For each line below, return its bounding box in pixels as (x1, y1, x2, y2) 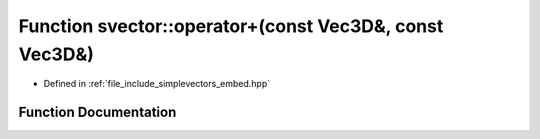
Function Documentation (18, 104, 177, 121)
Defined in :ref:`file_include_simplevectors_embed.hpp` (43, 78, 271, 90)
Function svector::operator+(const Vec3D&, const (18, 15, 444, 37)
